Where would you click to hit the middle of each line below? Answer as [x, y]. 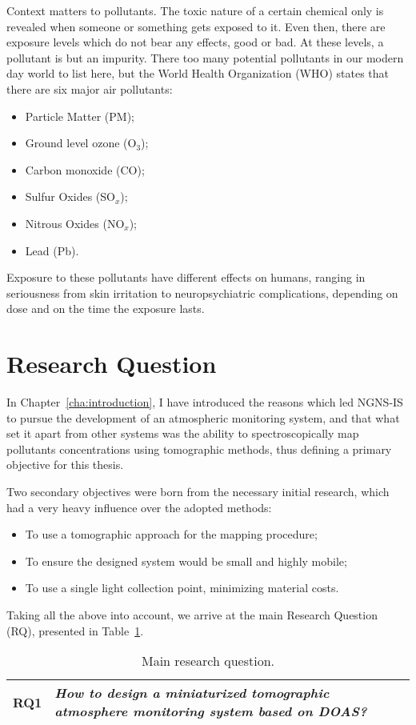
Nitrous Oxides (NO [75, 223]
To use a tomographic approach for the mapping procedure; [171, 534]
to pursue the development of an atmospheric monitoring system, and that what [203, 417]
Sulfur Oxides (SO [70, 196]
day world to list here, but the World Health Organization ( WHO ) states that [198, 73]
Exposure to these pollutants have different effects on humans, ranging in [186, 277]
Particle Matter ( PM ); [80, 116]
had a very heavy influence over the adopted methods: [139, 507]
